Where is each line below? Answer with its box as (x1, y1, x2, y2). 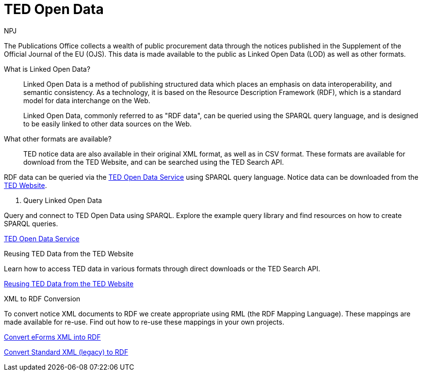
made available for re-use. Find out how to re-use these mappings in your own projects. (4, 317, 284, 326)
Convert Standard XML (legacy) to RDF (4, 347, 129, 356)
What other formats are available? (4, 134, 112, 143)
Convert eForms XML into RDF (4, 332, 101, 341)
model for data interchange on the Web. (23, 96, 150, 105)
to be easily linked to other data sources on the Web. (23, 119, 192, 128)
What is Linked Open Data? (4, 64, 91, 73)
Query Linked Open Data (23, 196, 102, 204)
